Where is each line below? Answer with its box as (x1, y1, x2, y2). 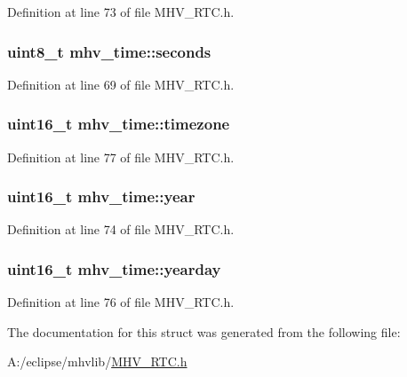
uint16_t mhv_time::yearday (7, 257, 221, 279)
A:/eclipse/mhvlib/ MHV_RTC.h (7, 352, 188, 371)
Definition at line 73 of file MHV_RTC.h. (7, 3, 235, 20)
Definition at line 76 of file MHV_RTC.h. (7, 293, 235, 311)
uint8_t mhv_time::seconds (7, 40, 211, 62)
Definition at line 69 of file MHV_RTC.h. (7, 75, 235, 93)
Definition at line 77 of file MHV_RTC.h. (7, 147, 235, 166)
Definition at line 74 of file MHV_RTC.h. (7, 220, 235, 239)
